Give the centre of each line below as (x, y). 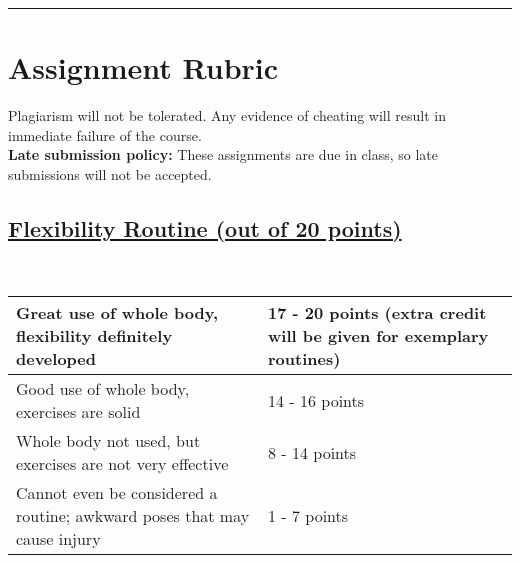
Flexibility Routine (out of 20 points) (205, 227)
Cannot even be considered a (117, 493)
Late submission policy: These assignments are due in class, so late (223, 154)
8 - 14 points (312, 452)
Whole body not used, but (108, 441)
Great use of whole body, (117, 313)
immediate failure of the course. (105, 134)
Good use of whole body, (103, 389)
